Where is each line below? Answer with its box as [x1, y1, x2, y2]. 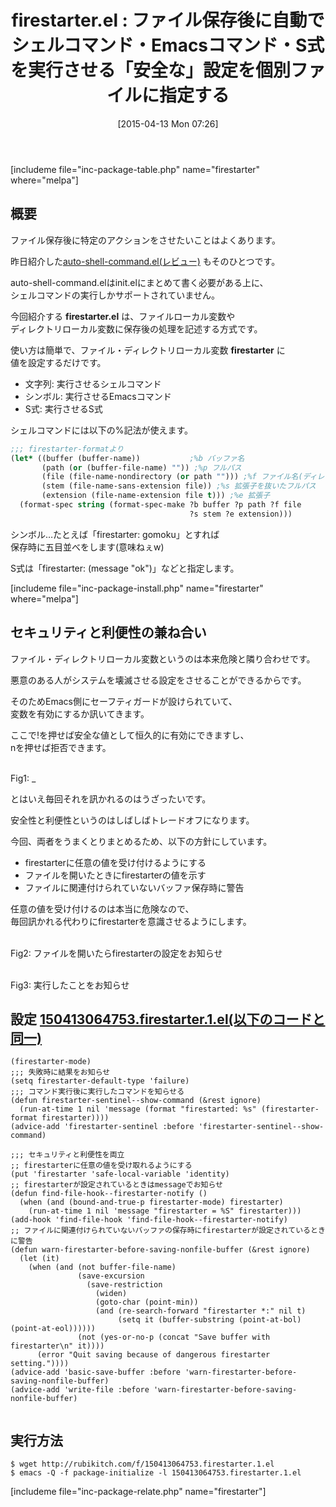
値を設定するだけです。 [10, 356, 107, 368]
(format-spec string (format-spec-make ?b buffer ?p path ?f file [19, 500, 302, 510]
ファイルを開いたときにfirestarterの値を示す [24, 869, 207, 881]
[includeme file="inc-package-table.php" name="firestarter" [10, 163, 261, 175]
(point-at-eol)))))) [10, 1324, 97, 1334]
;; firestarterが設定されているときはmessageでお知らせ [10, 1180, 223, 1190]
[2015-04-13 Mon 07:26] [117, 117, 219, 130]
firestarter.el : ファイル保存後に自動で [11, 9, 325, 32]
